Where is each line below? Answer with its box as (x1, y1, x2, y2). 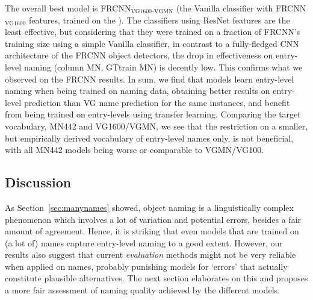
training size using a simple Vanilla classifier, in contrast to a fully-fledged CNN (5, 37, 299, 49)
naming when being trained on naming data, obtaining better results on (5, 84, 270, 97)
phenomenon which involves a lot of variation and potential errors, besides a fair (5, 213, 302, 225)
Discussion (5, 173, 72, 192)
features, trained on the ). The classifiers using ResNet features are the (29, 13, 290, 26)
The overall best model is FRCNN (5, 2, 131, 14)
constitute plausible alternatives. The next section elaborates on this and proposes (5, 272, 308, 284)
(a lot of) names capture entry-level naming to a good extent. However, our (5, 236, 283, 249)
